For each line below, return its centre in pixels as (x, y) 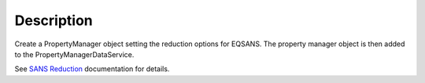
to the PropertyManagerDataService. (74, 54)
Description (54, 20)
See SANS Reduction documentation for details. (92, 69)
